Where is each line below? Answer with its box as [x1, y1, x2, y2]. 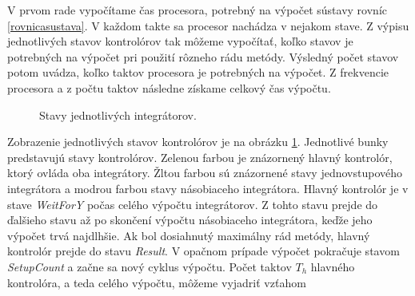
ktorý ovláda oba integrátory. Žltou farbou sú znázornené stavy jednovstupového [7, 164, 402, 181]
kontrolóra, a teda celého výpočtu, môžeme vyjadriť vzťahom [7, 274, 306, 290]
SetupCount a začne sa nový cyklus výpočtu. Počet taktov [7, 258, 292, 274]
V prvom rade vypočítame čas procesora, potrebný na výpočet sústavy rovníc [7, 2, 387, 18]
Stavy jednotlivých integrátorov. [39, 106, 197, 123]
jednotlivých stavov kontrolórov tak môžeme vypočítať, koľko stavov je [7, 33, 353, 49]
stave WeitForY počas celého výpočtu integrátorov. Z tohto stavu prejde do [7, 195, 378, 212]
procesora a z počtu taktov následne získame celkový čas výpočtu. [7, 79, 331, 96]
